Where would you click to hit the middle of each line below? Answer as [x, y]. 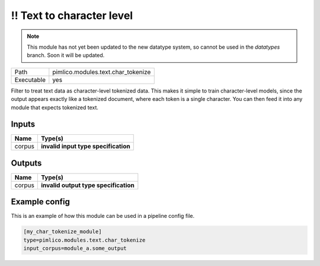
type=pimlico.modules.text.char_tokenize [84, 240]
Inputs [23, 124]
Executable [30, 80]
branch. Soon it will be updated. [66, 55]
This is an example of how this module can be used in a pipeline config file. [103, 216]
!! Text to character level [72, 15]
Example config [41, 202]
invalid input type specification [85, 147]
